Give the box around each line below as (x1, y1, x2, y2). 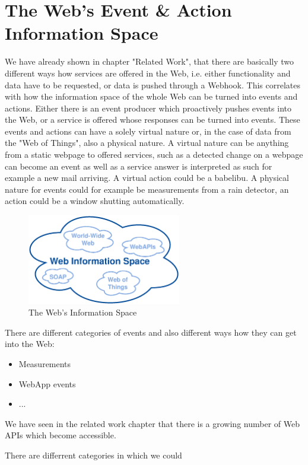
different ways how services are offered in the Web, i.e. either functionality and (5, 66, 291, 79)
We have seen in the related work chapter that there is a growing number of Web (5, 417, 300, 429)
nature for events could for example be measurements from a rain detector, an (5, 183, 289, 195)
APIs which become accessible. (5, 429, 116, 441)
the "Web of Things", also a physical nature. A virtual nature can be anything (5, 136, 289, 149)
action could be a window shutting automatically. (5, 195, 185, 207)
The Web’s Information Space (28, 306, 137, 319)
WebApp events (18, 377, 76, 390)
